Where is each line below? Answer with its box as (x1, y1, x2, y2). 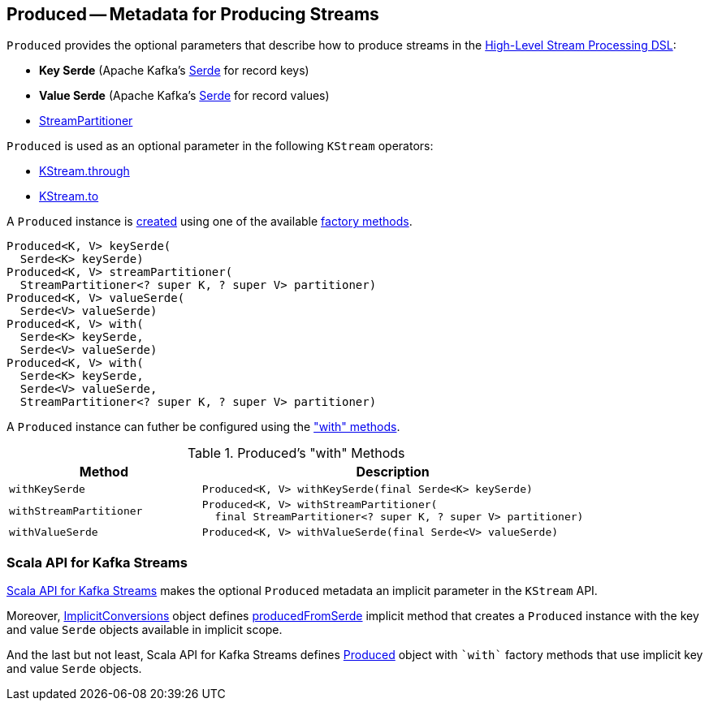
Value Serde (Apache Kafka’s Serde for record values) (39, 88, 330, 103)
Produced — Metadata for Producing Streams (6, 4, 379, 24)
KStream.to (39, 189, 99, 204)
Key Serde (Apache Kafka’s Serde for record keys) (39, 63, 309, 78)
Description (356, 463, 430, 481)
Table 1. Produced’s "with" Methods (187, 445, 405, 462)
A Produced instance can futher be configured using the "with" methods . (6, 420, 400, 434)
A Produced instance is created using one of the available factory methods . (6, 214, 413, 229)
